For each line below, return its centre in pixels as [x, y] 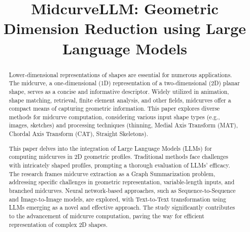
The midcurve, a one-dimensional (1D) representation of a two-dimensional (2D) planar [124, 83]
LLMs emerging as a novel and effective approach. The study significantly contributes [122, 207]
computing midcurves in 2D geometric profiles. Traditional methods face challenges [119, 157]
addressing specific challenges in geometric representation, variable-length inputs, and [122, 182]
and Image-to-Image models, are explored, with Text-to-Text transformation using [117, 199]
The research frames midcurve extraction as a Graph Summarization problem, [112, 173]
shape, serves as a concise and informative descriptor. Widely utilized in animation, [119, 91]
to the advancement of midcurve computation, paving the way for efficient [106, 216]
